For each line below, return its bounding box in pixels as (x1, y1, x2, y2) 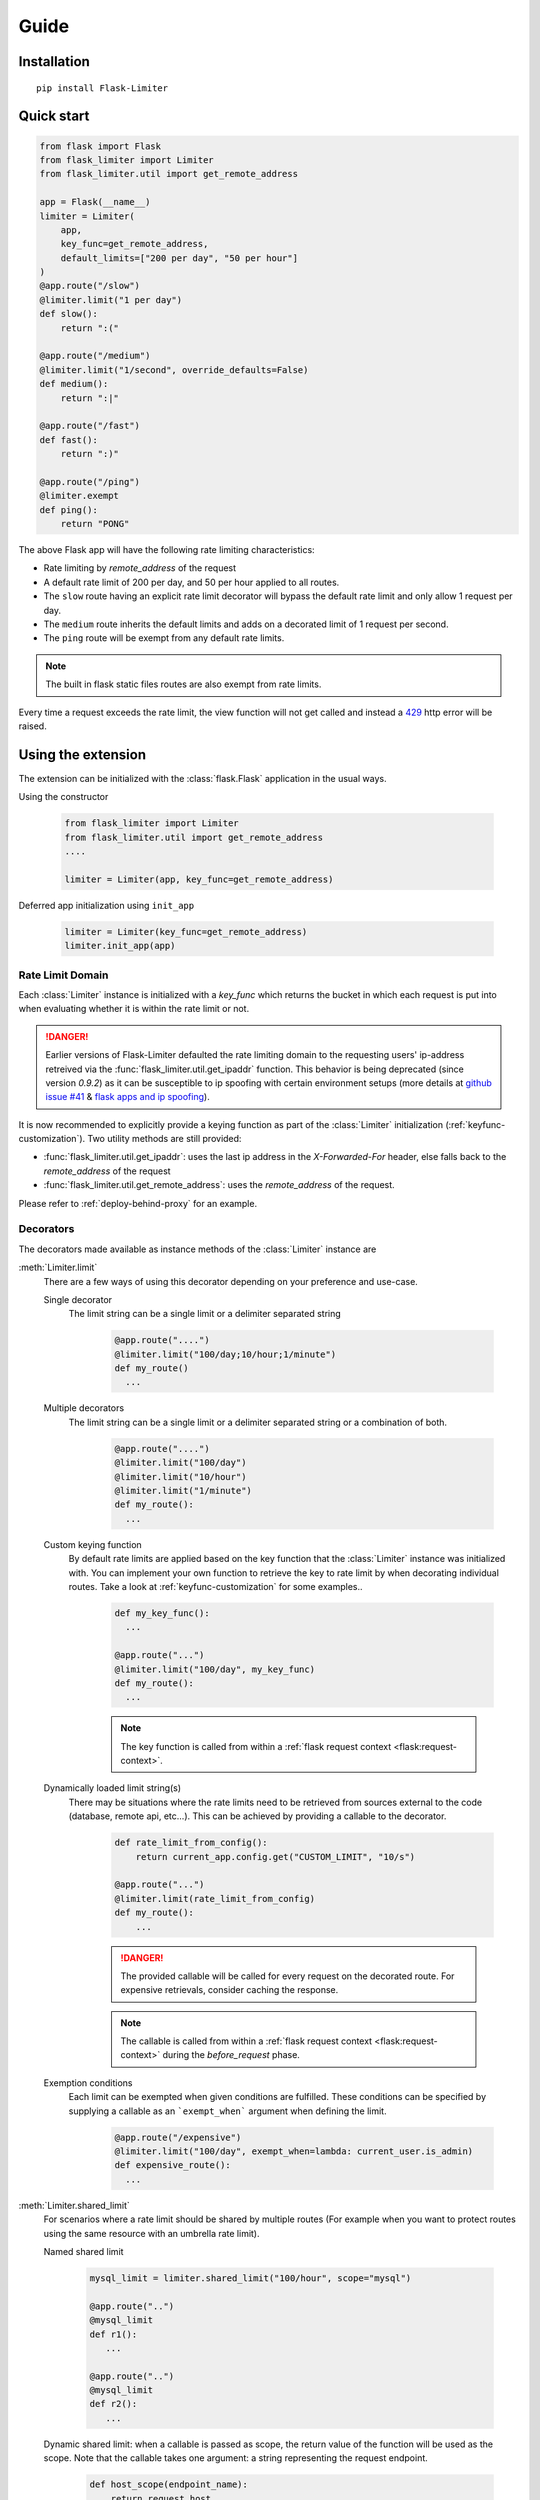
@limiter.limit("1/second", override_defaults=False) (39, 364, 309, 375)
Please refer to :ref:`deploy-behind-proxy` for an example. (18, 1197, 258, 1209)
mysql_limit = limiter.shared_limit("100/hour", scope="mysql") (89, 2272, 412, 2284)
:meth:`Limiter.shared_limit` (18, 2199, 130, 2211)
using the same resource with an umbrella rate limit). (43, 2227, 260, 2239)
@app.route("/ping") (39, 476, 140, 487)
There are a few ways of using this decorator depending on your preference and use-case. (43, 1275, 419, 1287)
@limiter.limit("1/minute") (114, 1485, 252, 1497)
